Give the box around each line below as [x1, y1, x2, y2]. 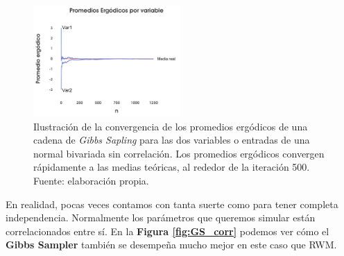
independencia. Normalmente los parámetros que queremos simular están [6, 210, 316, 225]
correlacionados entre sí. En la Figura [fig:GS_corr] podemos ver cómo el [6, 223, 329, 238]
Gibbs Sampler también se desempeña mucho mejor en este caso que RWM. [6, 237, 337, 252]
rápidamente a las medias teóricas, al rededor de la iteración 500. [33, 160, 310, 174]
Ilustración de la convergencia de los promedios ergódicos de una [33, 119, 308, 133]
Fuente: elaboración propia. [33, 173, 149, 187]
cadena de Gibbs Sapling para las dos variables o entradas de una [33, 133, 310, 147]
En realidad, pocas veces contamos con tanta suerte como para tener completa [6, 196, 338, 211]
